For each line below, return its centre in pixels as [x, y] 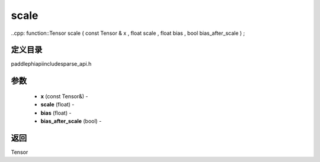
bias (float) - [56, 113]
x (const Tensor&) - [64, 96]
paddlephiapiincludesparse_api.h [51, 64]
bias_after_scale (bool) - [71, 121]
